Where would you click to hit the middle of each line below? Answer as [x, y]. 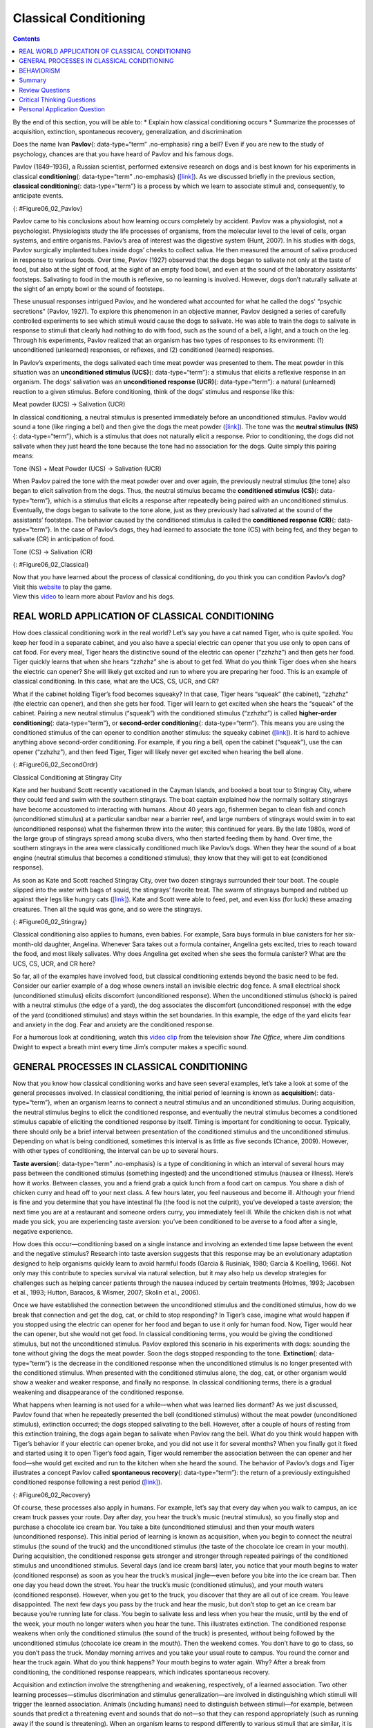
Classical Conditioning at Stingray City [67, 777]
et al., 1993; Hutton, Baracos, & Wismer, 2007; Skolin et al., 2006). [106, 1292]
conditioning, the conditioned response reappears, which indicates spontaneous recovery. [142, 1672]
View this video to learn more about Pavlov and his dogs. [94, 597]
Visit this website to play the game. [63, 587]
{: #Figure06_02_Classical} [51, 565]
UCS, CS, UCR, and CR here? [54, 964]
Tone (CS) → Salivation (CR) [53, 552]
